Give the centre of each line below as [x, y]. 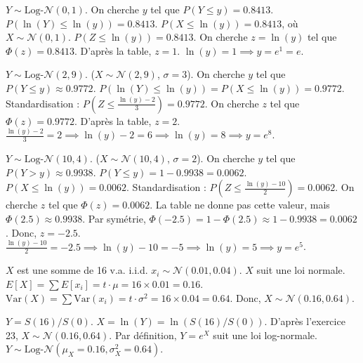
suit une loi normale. [301, 270]
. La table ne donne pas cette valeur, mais [240, 205]
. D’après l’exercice [305, 321]
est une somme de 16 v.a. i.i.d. [82, 270]
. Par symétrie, [114, 219]
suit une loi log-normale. [265, 335]
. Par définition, [143, 335]
